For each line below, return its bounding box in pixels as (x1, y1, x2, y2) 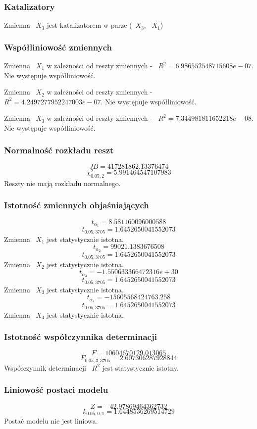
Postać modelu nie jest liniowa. (4, 416, 98, 426)
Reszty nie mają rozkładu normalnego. (4, 178, 121, 188)
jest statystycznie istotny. (102, 362, 179, 373)
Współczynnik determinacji (4, 362, 86, 373)
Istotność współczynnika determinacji (4, 331, 157, 343)
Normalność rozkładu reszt (4, 143, 114, 156)
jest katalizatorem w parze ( (47, 20, 132, 30)
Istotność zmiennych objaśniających (4, 199, 149, 211)
